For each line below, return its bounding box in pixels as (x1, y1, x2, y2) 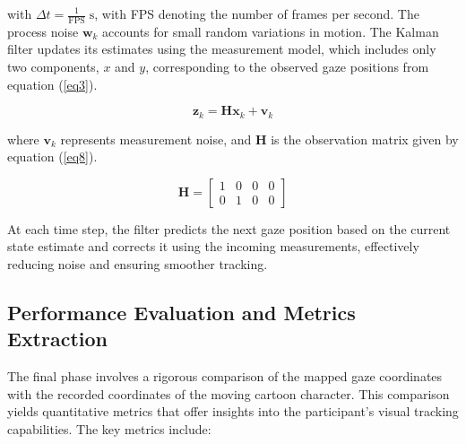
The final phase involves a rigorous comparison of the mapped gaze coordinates (7, 367, 443, 386)
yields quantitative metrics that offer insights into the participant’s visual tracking (7, 402, 459, 421)
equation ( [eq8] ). (7, 147, 98, 166)
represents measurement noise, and (60, 129, 252, 148)
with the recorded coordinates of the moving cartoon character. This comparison (7, 384, 450, 403)
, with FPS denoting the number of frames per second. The (94, 4, 419, 22)
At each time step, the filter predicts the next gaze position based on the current (7, 219, 451, 238)
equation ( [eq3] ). (7, 74, 98, 93)
